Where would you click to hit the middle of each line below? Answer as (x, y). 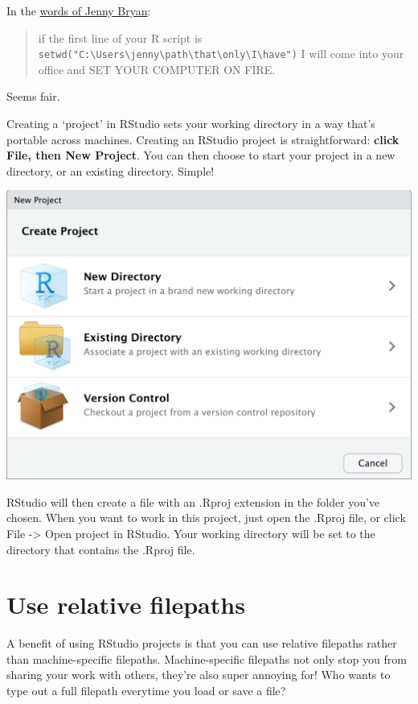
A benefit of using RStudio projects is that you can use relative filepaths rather (202, 643)
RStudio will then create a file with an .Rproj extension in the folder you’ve (193, 501)
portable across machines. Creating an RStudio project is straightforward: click (203, 139)
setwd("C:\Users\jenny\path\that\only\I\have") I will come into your (221, 54)
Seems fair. (33, 96)
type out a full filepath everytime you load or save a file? (146, 691)
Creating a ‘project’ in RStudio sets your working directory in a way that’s (191, 124)
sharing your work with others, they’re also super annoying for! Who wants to (199, 675)
